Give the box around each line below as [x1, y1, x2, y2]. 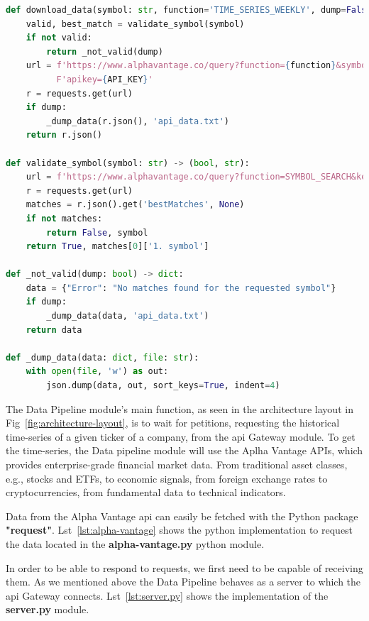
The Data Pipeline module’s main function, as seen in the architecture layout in [6, 401, 353, 416]
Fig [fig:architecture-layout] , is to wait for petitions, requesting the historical [6, 415, 340, 430]
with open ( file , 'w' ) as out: [26, 366, 169, 377]
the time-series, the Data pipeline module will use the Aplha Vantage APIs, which [6, 443, 363, 458]
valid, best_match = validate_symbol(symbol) [26, 18, 245, 29]
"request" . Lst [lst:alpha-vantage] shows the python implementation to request [6, 522, 353, 537]
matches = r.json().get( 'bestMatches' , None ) [26, 199, 245, 210]
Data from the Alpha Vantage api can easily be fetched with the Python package [6, 508, 358, 523]
